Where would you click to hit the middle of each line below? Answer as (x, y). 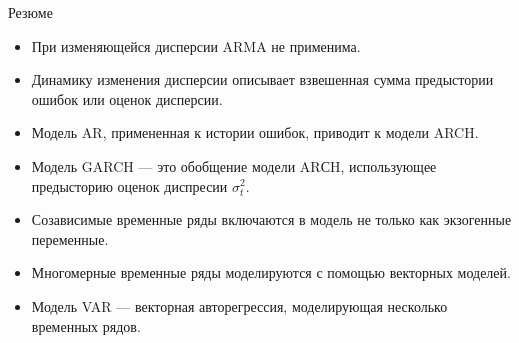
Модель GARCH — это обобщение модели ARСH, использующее (234, 165)
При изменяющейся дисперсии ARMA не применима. (196, 45)
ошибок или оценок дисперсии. (127, 98)
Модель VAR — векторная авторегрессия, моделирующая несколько (239, 305)
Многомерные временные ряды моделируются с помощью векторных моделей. (271, 272)
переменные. (70, 238)
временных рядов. (86, 325)
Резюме (30, 12)
